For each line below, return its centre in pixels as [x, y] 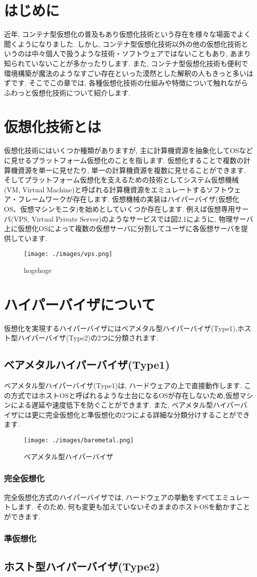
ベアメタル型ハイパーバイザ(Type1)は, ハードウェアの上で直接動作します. [123, 385]
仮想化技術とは [53, 126]
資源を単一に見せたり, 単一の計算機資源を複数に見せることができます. [132, 170]
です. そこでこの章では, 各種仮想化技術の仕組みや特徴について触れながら [129, 83]
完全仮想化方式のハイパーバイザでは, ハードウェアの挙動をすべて [110, 497]
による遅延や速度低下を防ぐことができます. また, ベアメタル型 [112, 405]
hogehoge [38, 270]
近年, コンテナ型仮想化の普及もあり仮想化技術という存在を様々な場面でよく [128, 34]
